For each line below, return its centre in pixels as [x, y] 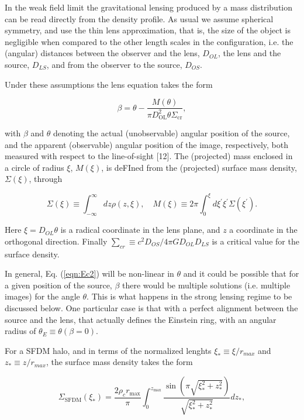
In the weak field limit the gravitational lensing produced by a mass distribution [149, 7]
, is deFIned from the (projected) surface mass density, [199, 167]
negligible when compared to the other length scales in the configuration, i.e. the [149, 41]
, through [46, 179]
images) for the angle [42, 296]
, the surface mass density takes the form [119, 362]
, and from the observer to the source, [114, 64]
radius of [20, 331]
